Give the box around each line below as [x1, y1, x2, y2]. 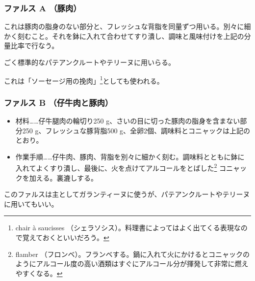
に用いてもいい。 [4, 198, 58, 209]
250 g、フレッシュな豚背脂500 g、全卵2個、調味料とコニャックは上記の [22, 125, 251, 135]
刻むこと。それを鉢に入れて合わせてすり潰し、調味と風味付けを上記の [17, 31, 244, 41]
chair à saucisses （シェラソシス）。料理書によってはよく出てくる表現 [15, 222, 234, 233]
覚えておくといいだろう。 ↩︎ [22, 232, 109, 243]
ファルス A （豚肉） [4, 1, 81, 14]
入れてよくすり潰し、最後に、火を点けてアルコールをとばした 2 [15, 161, 217, 173]
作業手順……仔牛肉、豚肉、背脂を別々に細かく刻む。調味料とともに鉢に [15, 151, 245, 161]
